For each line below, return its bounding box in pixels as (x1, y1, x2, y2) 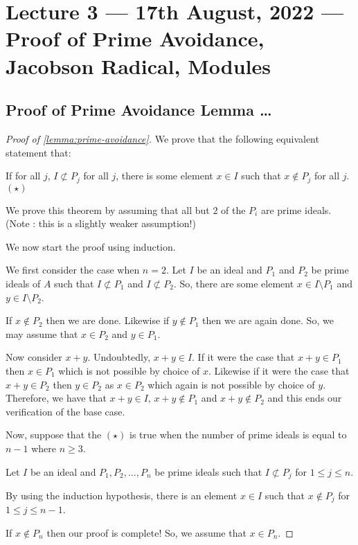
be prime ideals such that (154, 464, 262, 479)
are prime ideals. (260, 202, 332, 217)
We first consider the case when (6, 262, 140, 277)
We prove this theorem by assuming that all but (6, 202, 210, 217)
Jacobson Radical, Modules (6, 51, 271, 80)
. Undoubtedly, (87, 350, 151, 364)
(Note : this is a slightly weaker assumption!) (6, 216, 196, 231)
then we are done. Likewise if (46, 313, 170, 328)
